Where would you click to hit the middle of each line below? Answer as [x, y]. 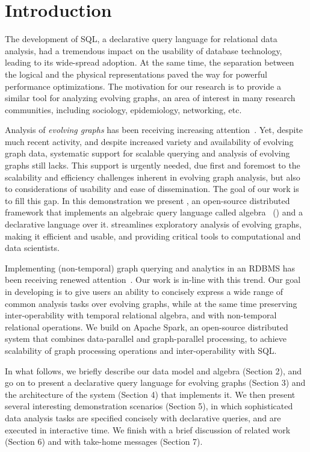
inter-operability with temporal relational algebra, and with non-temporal [141, 315]
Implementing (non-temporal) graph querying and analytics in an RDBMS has [150, 268]
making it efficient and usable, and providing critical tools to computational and [153, 236]
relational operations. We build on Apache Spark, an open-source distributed [147, 327]
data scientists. [32, 248]
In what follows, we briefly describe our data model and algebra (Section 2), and [153, 370]
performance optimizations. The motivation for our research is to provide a [143, 86]
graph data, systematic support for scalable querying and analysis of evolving [147, 153]
